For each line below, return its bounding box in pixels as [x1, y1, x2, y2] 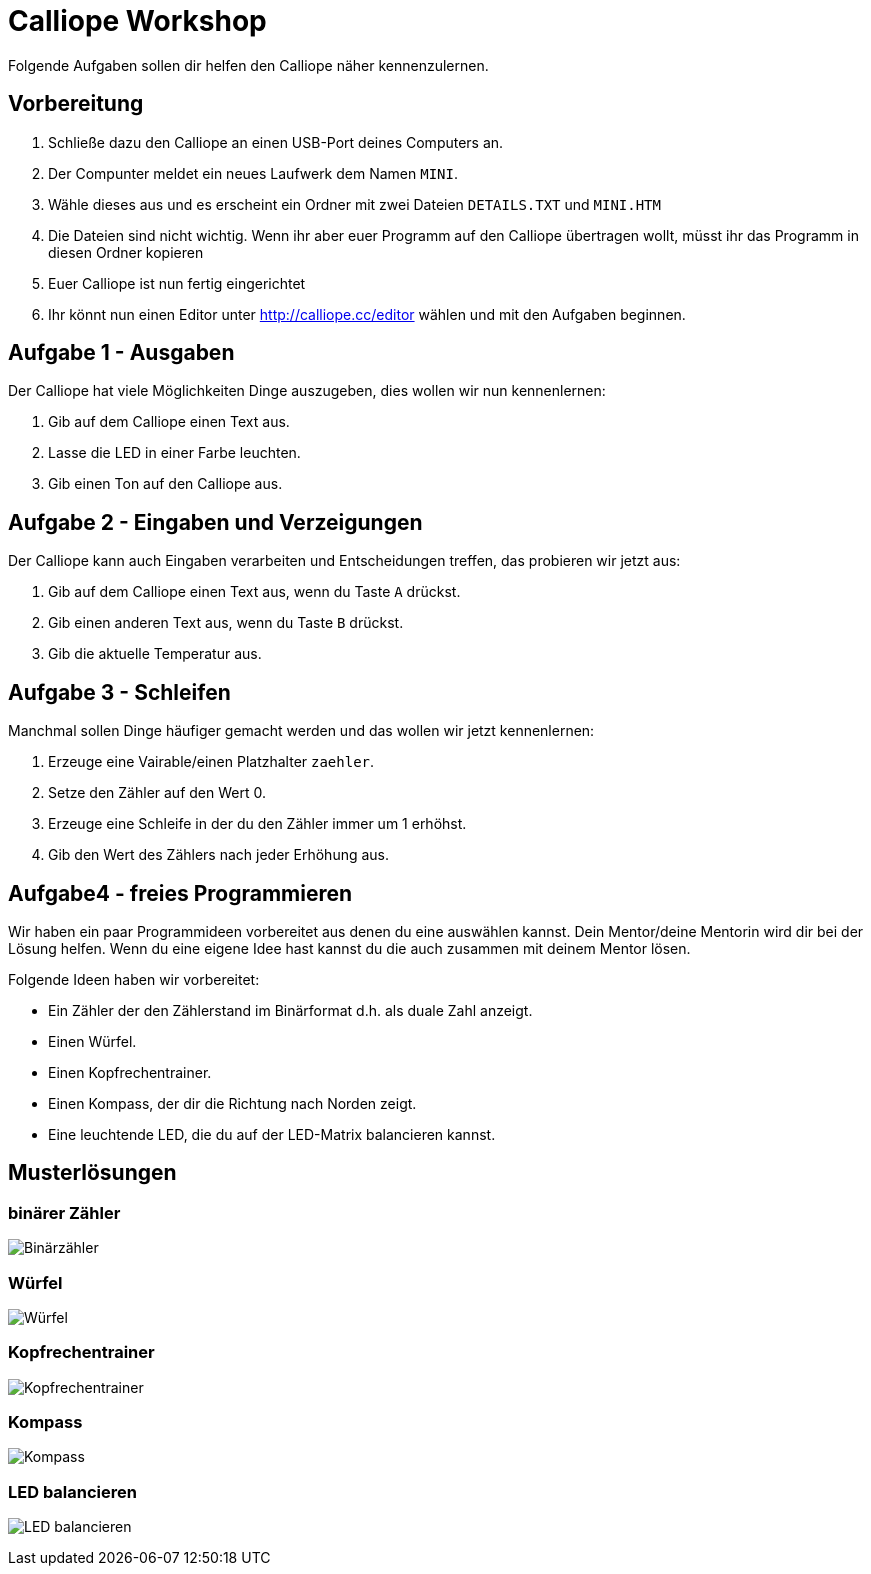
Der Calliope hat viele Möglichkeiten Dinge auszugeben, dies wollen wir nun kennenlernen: [8, 382, 606, 400]
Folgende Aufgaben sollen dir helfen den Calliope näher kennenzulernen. [8, 56, 489, 74]
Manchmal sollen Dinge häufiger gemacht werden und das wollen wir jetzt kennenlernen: [8, 722, 595, 740]
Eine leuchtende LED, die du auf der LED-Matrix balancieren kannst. [48, 1125, 496, 1143]
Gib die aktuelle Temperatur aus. [48, 645, 262, 663]
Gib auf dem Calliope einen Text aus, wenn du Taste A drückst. [48, 583, 461, 601]
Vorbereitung [8, 91, 144, 117]
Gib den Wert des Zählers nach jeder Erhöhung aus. [48, 846, 390, 864]
